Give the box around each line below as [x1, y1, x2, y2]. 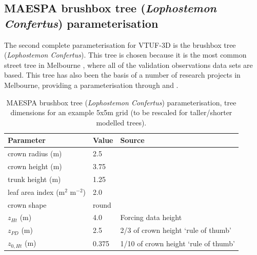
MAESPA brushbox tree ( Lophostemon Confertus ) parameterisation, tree [6, 97, 236, 107]
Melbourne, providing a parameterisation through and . [4, 79, 179, 90]
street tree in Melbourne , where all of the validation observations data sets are [4, 59, 253, 70]
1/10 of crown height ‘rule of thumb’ [120, 238, 235, 248]
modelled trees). [96, 117, 147, 128]
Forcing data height [120, 212, 182, 223]
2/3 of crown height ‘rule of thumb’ [120, 225, 231, 235]
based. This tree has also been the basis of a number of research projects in [4, 69, 241, 80]
